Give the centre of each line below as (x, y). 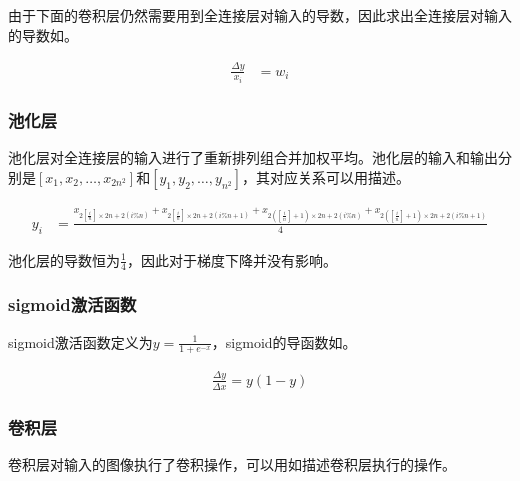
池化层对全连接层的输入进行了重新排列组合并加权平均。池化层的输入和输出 (253, 157)
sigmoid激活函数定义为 (80, 341)
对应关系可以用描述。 (339, 176)
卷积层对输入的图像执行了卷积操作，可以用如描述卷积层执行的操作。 (232, 463)
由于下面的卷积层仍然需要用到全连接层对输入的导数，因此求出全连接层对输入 (260, 15)
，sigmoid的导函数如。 (284, 341)
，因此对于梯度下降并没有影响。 (231, 259)
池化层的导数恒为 (64, 259)
